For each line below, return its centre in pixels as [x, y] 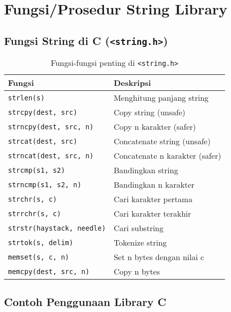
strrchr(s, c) [35, 213]
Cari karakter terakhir [152, 214]
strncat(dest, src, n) [51, 156]
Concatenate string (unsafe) [162, 141]
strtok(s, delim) [41, 242]
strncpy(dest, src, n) [51, 127]
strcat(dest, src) [43, 141]
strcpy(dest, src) [43, 112]
